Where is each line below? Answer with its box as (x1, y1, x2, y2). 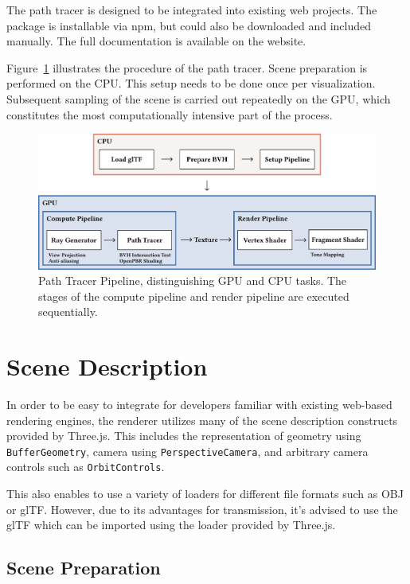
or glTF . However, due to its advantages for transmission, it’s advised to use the (6, 500, 398, 517)
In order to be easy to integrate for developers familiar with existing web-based (6, 396, 392, 412)
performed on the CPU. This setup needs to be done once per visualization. (6, 75, 376, 91)
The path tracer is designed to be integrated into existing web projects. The (6, 2, 377, 18)
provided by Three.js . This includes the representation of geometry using (6, 427, 361, 444)
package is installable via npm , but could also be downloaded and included (6, 17, 372, 33)
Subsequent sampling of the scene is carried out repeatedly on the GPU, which (6, 90, 391, 107)
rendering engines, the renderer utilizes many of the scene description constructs (6, 411, 398, 428)
